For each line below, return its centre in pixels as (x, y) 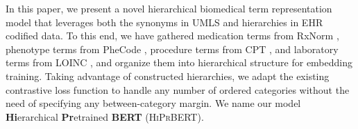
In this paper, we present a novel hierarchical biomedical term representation (169, 8)
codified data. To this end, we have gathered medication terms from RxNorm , (172, 36)
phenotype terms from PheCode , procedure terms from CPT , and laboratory (172, 49)
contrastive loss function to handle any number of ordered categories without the (178, 89)
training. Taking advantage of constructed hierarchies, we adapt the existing (168, 76)
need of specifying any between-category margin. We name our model (153, 103)
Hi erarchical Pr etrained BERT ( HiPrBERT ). (105, 116)
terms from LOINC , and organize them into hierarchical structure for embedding (179, 62)
